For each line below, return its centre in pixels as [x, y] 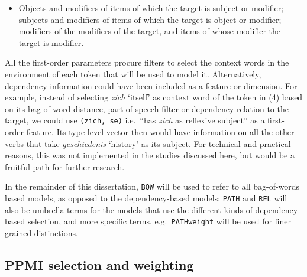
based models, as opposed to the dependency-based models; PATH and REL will [146, 198]
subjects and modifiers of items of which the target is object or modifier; [150, 19]
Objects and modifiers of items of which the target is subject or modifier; [151, 8]
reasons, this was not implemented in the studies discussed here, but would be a [150, 155]
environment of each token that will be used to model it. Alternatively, [133, 74]
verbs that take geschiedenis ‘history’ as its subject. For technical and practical [148, 143]
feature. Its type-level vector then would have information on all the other [160, 132]
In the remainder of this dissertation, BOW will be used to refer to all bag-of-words [152, 186]
